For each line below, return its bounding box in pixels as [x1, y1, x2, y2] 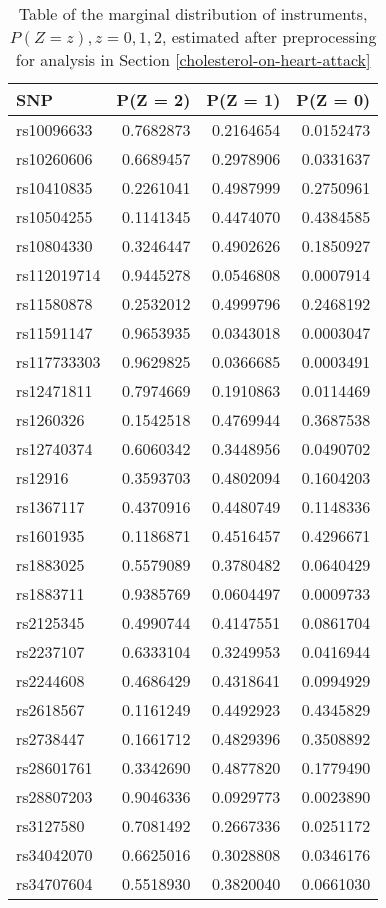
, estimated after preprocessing [161, 25, 377, 48]
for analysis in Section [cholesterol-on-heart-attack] [15, 48, 371, 71]
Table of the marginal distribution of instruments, [18, 2, 368, 25]
